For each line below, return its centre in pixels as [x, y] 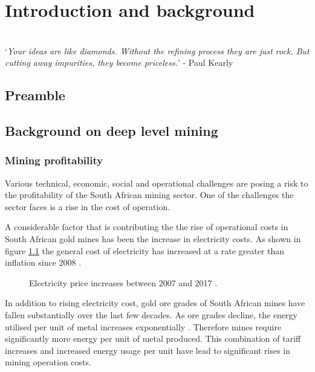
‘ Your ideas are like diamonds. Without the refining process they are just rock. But [157, 50]
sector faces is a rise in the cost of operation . [88, 206]
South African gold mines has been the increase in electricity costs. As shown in [153, 239]
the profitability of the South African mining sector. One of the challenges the [149, 195]
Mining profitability [54, 160]
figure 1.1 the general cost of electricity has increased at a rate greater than [145, 250]
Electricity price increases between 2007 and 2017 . [123, 282]
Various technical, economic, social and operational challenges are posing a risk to [157, 183]
